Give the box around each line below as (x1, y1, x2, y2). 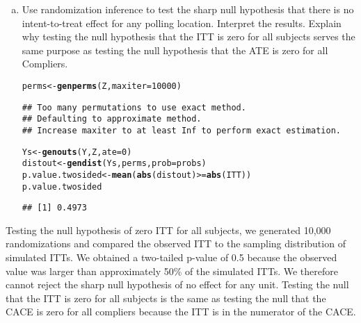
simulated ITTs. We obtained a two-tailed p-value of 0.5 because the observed (6, 250, 337, 265)
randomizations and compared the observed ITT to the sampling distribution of (6, 236, 346, 251)
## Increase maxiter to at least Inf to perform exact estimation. (22, 125, 341, 135)
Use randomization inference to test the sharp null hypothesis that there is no (22, 2, 354, 16)
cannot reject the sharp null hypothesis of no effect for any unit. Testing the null (6, 277, 349, 292)
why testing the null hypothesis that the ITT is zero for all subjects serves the (22, 29, 355, 44)
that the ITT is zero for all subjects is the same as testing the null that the (6, 290, 326, 305)
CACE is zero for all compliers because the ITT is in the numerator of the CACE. (6, 304, 356, 319)
